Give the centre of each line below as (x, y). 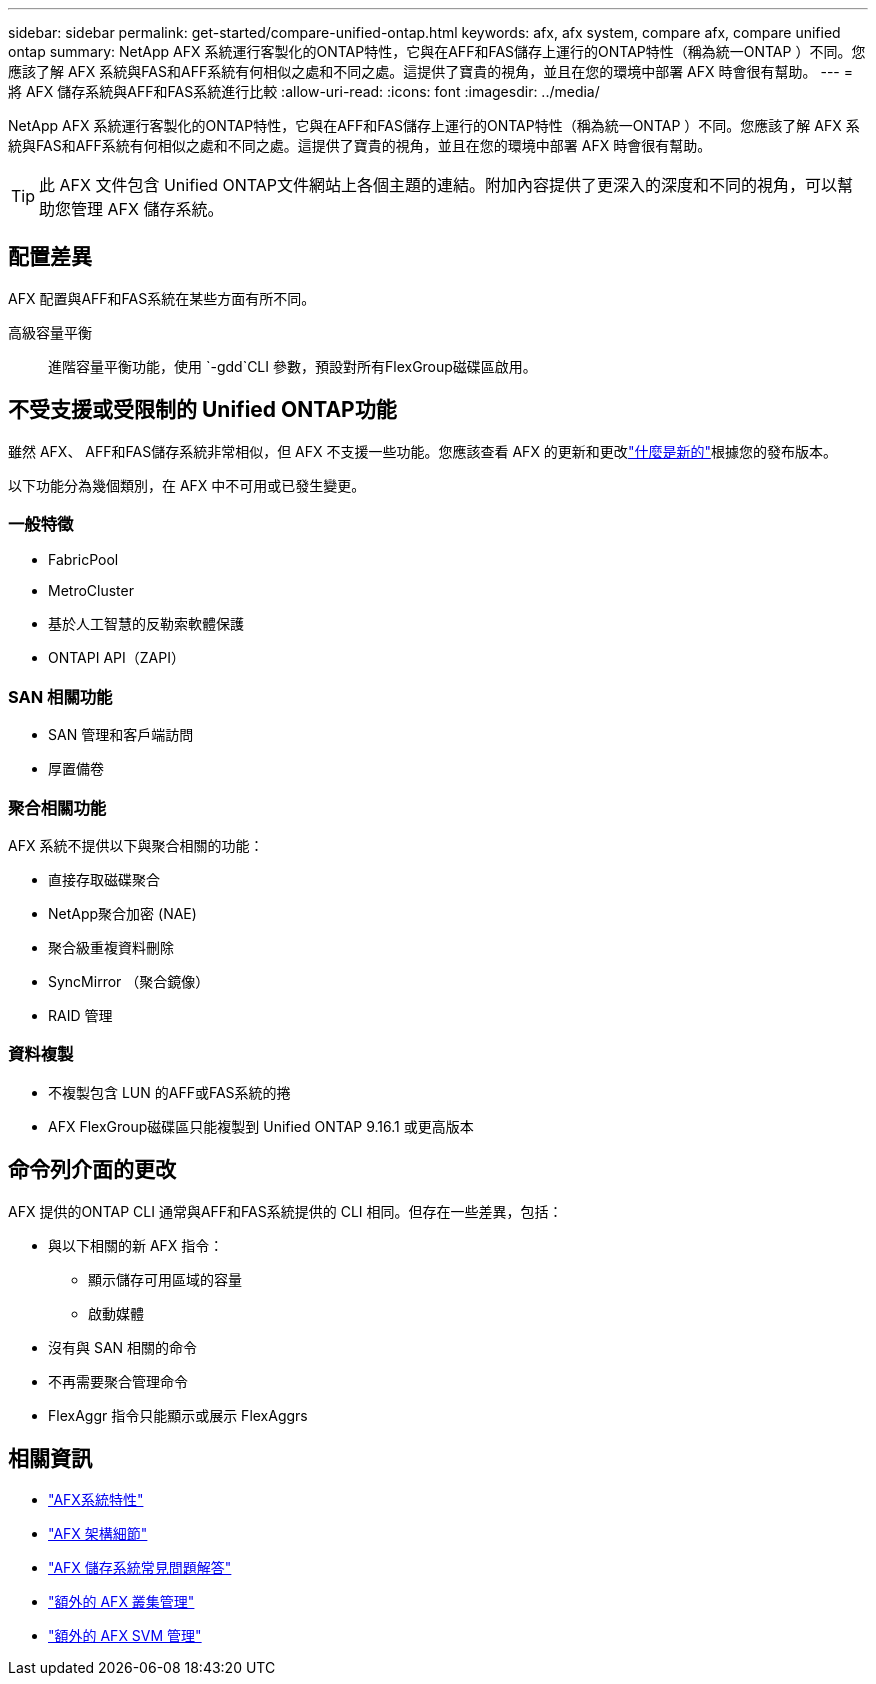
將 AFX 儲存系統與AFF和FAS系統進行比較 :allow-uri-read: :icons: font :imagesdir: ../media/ (304, 91)
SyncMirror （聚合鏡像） (129, 981)
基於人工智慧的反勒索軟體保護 (146, 624)
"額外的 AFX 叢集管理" (121, 1602)
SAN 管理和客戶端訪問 (121, 735)
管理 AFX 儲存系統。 (147, 209)
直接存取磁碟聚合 (104, 879)
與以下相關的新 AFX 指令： (136, 1245)
